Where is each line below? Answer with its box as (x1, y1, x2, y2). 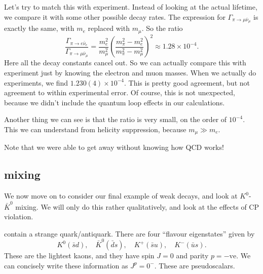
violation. (4, 211, 33, 222)
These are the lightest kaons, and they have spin (4, 250, 155, 261)
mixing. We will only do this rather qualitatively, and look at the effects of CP (15, 201, 259, 212)
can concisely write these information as (4, 260, 128, 270)
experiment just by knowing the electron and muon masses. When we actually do (4, 67, 256, 77)
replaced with (88, 23, 130, 33)
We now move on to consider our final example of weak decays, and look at (4, 190, 238, 201)
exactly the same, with (4, 23, 74, 33)
